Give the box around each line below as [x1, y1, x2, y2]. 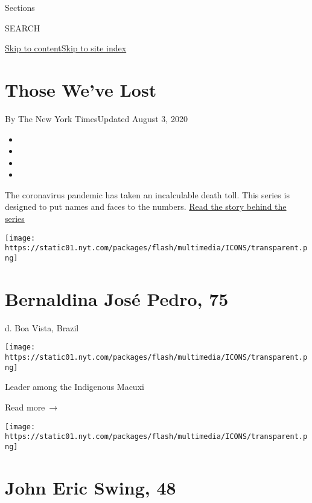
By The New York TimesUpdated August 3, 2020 [5, 112, 188, 125]
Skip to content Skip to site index [5, 42, 127, 54]
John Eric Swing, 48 [5, 475, 176, 499]
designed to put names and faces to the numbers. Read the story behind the [5, 200, 287, 213]
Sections [5, 1, 35, 13]
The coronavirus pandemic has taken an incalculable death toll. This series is [5, 188, 290, 201]
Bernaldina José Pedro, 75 [5, 286, 229, 311]
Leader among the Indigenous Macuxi [5, 380, 144, 393]
